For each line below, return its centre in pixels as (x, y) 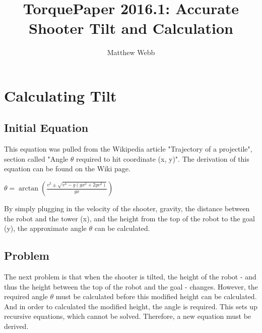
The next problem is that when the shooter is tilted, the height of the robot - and (130, 277)
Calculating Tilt (60, 95)
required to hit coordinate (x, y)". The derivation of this (162, 158)
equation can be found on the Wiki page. (67, 169)
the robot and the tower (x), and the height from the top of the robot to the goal (129, 218)
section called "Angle (36, 158)
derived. (16, 326)
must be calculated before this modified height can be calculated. (156, 296)
